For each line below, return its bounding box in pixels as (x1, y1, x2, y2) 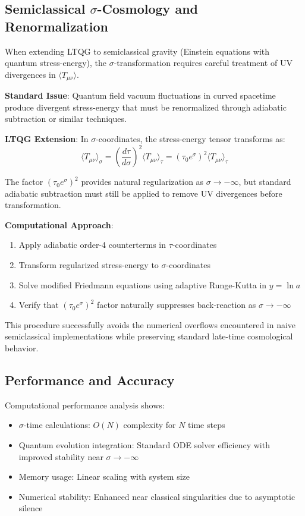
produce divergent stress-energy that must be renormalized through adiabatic (5, 100, 287, 113)
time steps (188, 419, 225, 431)
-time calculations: (23, 419, 90, 431)
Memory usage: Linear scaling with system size (18, 470, 190, 483)
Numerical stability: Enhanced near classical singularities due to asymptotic (18, 490, 295, 502)
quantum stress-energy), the (5, 56, 107, 69)
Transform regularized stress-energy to (18, 259, 159, 271)
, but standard (238, 175, 291, 188)
